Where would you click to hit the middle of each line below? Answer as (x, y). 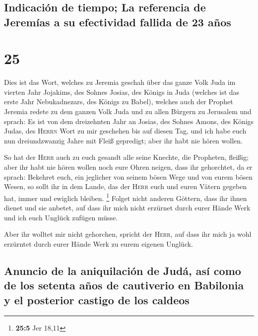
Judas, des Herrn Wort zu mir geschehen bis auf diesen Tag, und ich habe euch (125, 131)
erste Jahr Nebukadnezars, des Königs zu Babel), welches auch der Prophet (119, 101)
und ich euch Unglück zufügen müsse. (61, 217)
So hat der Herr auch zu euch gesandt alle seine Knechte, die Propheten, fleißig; (126, 157)
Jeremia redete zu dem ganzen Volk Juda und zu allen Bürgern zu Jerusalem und (128, 111)
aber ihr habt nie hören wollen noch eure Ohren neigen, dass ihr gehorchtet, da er (128, 167)
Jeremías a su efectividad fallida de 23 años (118, 22)
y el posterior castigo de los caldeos (97, 300)
